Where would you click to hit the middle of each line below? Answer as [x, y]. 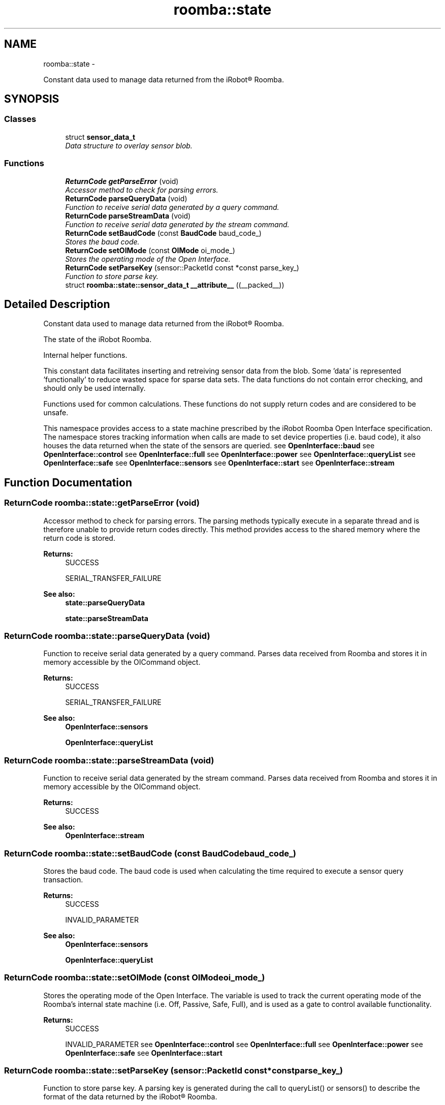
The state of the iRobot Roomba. [98, 340]
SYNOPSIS [32, 99]
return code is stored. [79, 538]
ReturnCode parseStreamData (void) [128, 216]
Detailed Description [57, 304]
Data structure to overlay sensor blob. [129, 145]
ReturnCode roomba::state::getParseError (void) [102, 503]
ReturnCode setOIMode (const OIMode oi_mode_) [150, 250]
